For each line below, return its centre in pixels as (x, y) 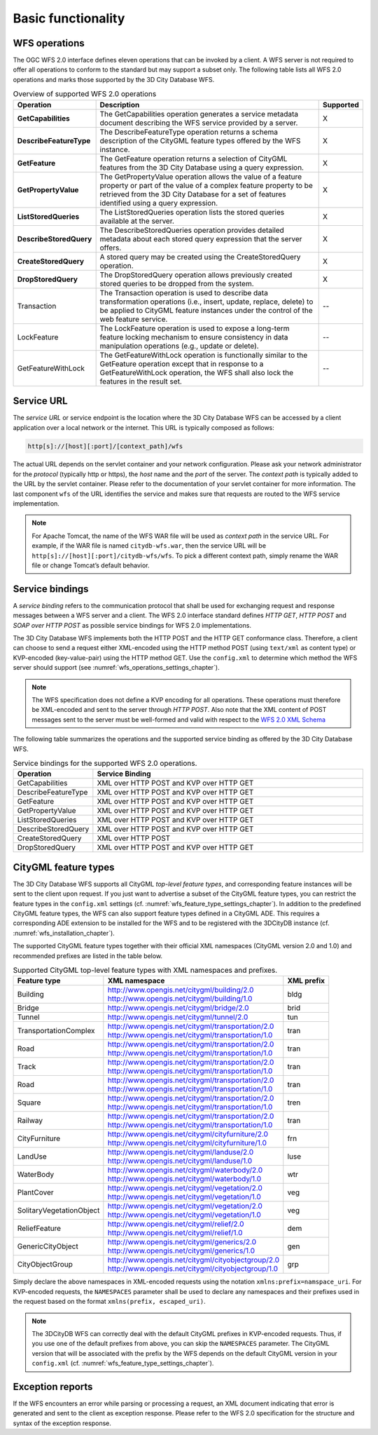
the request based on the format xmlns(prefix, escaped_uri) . (109, 1302)
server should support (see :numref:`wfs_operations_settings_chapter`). (116, 668)
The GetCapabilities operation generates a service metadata (199, 114)
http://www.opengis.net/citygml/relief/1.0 (175, 1233)
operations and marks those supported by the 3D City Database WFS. (114, 79)
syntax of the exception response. (62, 1423)
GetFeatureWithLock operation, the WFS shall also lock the (197, 372)
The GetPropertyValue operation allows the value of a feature (201, 177)
